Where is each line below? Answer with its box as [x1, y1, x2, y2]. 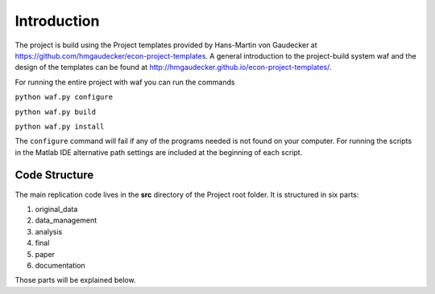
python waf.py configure [14, 92, 113, 102]
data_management [35, 215, 97, 225]
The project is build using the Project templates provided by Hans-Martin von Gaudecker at [14, 40, 317, 50]
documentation [35, 260, 86, 270]
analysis [35, 227, 63, 236]
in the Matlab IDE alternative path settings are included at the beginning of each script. [14, 147, 303, 157]
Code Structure [14, 169, 94, 182]
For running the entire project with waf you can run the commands [14, 77, 235, 87]
